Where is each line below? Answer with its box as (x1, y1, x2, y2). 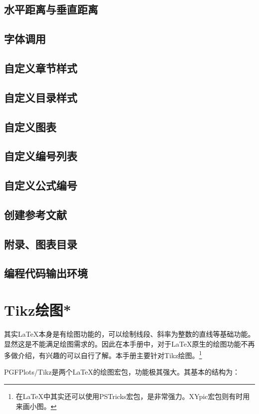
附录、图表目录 (4, 236, 77, 251)
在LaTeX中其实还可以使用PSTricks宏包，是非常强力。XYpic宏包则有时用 (15, 391, 250, 401)
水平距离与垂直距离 (4, 1, 98, 17)
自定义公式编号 (4, 178, 77, 193)
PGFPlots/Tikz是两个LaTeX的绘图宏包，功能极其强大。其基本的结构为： (4, 367, 240, 377)
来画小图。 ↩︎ (15, 401, 57, 411)
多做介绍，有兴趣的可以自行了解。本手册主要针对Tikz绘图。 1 (4, 349, 202, 360)
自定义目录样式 (4, 89, 77, 105)
